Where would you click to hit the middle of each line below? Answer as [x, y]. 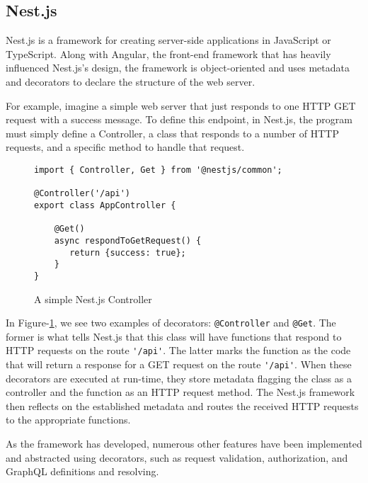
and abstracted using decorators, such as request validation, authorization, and [177, 457]
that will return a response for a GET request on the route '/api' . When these [179, 364]
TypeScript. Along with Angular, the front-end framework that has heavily [168, 53]
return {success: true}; [128, 252]
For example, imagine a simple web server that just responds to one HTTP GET [181, 105]
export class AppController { [105, 205]
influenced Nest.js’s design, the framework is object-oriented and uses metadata [178, 68]
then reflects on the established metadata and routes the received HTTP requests [182, 405]
